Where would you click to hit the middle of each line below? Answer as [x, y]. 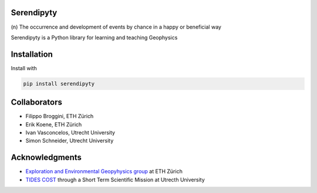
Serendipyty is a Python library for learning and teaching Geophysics [94, 37]
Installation [32, 54]
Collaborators [37, 102]
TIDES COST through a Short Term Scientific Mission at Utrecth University [115, 180]
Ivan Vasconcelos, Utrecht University [70, 133]
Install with [24, 68]
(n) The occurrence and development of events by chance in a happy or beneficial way [116, 27]
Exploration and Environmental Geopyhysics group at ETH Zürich [104, 171]
